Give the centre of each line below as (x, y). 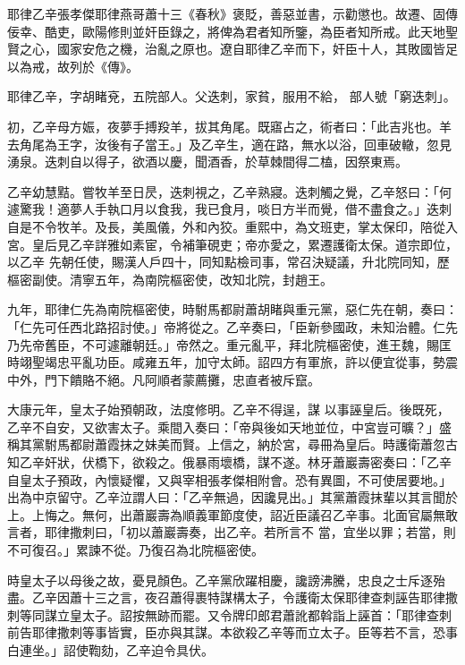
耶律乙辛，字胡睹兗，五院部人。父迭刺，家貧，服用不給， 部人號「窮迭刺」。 (232, 96)
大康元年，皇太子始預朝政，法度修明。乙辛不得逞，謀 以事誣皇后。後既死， (228, 409)
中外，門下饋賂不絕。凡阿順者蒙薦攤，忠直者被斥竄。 (164, 379)
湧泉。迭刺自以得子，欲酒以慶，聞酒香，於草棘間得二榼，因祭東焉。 (207, 162)
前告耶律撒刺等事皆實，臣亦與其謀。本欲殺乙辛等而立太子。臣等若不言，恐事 (232, 632)
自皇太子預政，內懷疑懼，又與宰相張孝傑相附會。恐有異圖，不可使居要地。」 (229, 479)
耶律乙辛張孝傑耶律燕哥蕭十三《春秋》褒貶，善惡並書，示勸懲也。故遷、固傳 (232, 13)
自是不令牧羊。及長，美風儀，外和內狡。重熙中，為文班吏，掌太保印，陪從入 (232, 226)
